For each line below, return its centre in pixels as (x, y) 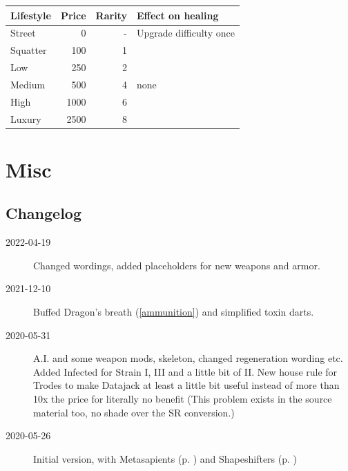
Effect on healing (177, 15)
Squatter (29, 50)
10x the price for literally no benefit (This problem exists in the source (183, 398)
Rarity (111, 15)
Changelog (44, 213)
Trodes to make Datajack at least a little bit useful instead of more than (186, 385)
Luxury (26, 118)
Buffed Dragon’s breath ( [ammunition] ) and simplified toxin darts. (174, 312)
